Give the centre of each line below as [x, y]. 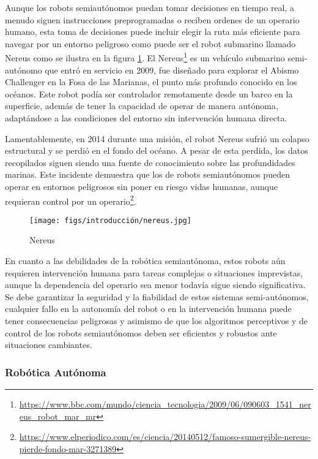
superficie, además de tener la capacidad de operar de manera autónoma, [142, 106]
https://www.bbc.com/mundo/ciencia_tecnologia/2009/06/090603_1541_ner [165, 404]
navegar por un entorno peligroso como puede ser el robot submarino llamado [150, 43]
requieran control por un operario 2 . [71, 200]
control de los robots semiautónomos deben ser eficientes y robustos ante [141, 332]
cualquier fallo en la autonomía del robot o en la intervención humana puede [148, 309]
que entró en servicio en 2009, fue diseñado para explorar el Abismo [172, 70]
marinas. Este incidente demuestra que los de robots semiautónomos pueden [147, 174]
